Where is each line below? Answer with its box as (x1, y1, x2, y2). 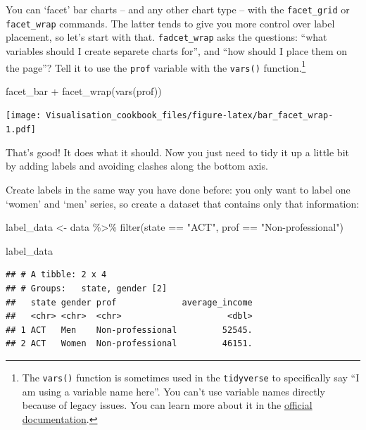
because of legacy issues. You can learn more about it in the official (22, 398, 313, 412)
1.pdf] (6, 125, 36, 135)
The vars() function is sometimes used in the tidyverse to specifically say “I (22, 369, 360, 384)
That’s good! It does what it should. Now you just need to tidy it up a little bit (6, 144, 349, 159)
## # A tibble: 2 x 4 (6, 270, 107, 280)
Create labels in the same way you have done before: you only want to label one (6, 182, 351, 196)
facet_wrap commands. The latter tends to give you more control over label (6, 15, 335, 30)
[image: (6, 110, 42, 121)
